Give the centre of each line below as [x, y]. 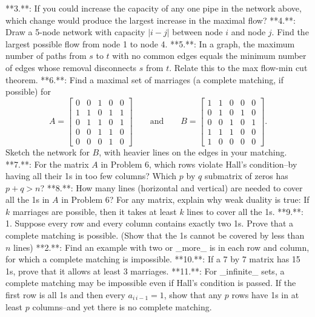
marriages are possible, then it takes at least [94, 211]
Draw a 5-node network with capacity [75, 32]
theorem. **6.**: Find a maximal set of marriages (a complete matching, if [144, 79]
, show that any [193, 295]
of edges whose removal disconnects [71, 67]
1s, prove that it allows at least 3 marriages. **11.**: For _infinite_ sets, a [145, 271]
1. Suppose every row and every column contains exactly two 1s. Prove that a [149, 223]
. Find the [290, 32]
